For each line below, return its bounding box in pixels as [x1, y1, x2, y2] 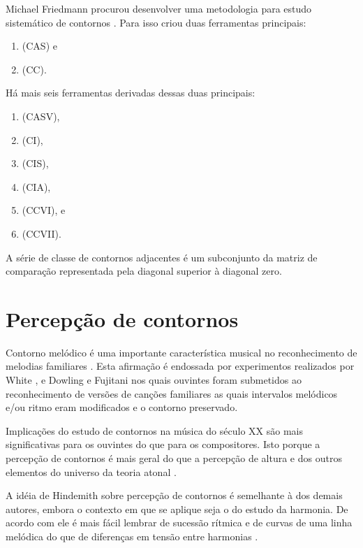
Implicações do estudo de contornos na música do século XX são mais [6, 423, 303, 438]
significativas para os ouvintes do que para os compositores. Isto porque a [6, 437, 320, 452]
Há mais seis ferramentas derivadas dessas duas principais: [6, 85, 255, 100]
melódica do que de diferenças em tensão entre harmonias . [6, 528, 258, 543]
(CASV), [22, 108, 60, 123]
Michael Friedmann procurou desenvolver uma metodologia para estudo [6, 1, 312, 15]
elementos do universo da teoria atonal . [6, 464, 177, 479]
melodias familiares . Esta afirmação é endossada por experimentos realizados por [6, 359, 355, 373]
